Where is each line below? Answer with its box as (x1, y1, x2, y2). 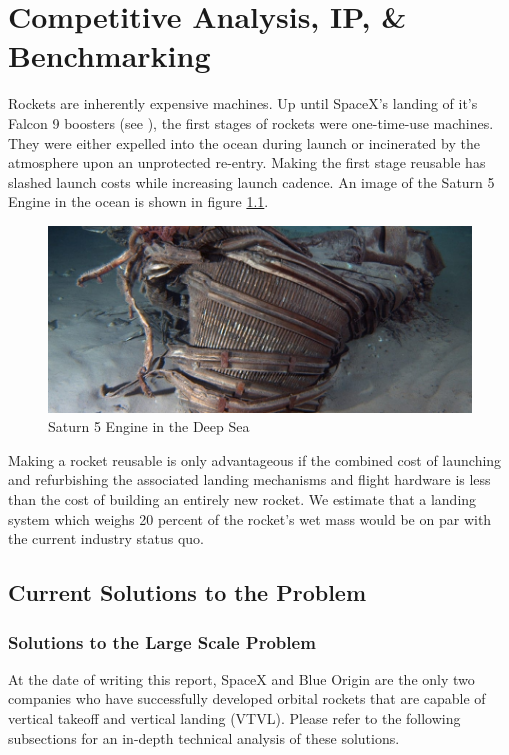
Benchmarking (8, 35, 211, 76)
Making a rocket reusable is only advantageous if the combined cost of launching (8, 449, 502, 470)
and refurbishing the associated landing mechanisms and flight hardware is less (8, 469, 491, 490)
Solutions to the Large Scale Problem (8, 629, 316, 654)
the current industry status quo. (8, 528, 204, 549)
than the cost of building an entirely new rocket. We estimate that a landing (8, 489, 477, 510)
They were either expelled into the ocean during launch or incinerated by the (8, 132, 480, 153)
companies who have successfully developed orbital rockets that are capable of (8, 688, 486, 709)
